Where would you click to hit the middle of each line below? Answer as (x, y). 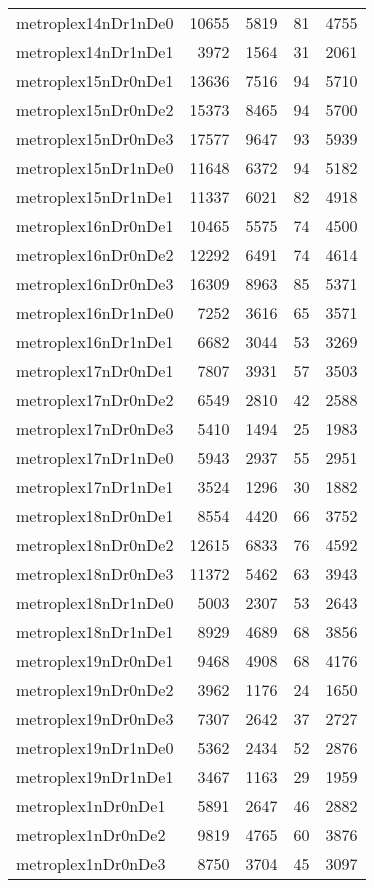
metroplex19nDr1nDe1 (95, 776)
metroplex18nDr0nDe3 (95, 573)
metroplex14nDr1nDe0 (95, 22)
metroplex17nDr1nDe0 (95, 457)
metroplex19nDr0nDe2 (95, 689)
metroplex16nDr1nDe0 (95, 312)
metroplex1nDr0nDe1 (91, 805)
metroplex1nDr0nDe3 (91, 863)
